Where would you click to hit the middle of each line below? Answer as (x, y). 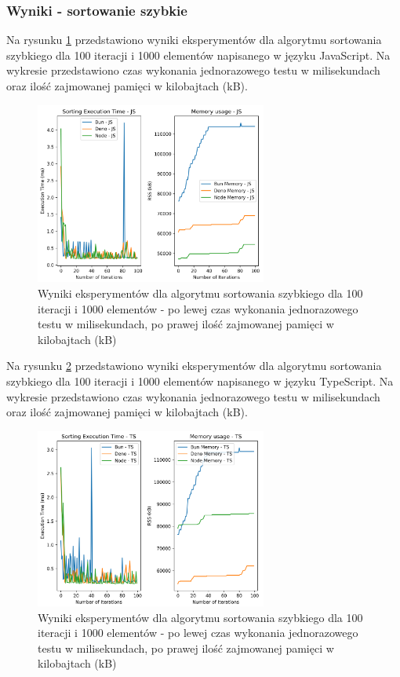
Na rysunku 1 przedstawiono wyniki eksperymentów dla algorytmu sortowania (194, 40)
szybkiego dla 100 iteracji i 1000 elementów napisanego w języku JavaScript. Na (198, 55)
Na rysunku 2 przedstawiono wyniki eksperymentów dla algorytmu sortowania (194, 366)
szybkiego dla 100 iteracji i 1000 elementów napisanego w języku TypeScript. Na (200, 381)
